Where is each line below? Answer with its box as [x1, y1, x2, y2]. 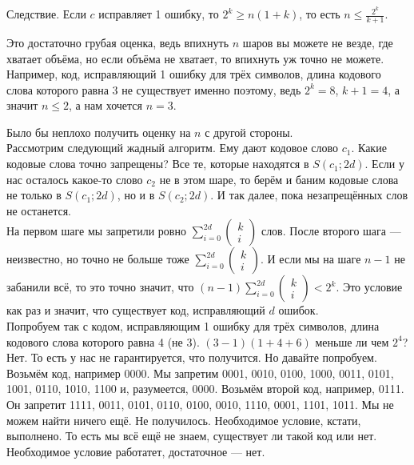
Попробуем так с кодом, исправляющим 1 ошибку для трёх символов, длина [6, 318, 380, 335]
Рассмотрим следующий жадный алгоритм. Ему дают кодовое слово [6, 139, 338, 156]
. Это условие [336, 279, 403, 295]
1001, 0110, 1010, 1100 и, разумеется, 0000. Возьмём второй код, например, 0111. [6, 380, 404, 397]
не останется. [6, 202, 71, 218]
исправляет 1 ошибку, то [98, 6, 219, 22]
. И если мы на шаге [261, 251, 361, 267]
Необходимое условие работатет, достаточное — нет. [6, 443, 265, 459]
